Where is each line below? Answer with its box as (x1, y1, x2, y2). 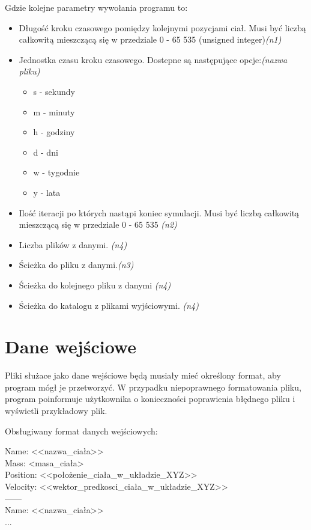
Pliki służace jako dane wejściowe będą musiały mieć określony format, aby (5, 369, 281, 382)
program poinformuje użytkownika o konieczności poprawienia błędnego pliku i (5, 392, 295, 405)
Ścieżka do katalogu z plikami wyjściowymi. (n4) (19, 299, 199, 311)
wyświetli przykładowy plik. (5, 404, 107, 416)
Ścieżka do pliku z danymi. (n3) (19, 258, 134, 271)
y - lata (33, 186, 61, 198)
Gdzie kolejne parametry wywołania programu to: (5, 1, 188, 13)
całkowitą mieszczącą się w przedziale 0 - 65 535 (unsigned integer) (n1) (19, 33, 282, 46)
